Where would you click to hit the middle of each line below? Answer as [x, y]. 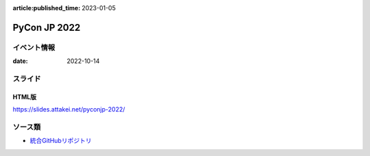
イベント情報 [34, 47]
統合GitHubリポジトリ [61, 141]
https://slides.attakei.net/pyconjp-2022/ [69, 109]
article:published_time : [47, 8]
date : [20, 61]
